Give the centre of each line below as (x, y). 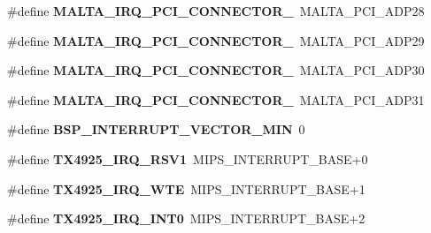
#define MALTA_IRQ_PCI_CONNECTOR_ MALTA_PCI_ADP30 (216, 70)
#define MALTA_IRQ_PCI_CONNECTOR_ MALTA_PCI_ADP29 (216, 40)
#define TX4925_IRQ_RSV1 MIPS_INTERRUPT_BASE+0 (188, 158)
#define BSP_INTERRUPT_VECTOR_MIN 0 (156, 129)
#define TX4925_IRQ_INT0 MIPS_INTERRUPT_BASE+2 (186, 218)
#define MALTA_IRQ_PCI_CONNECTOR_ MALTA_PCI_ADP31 (216, 99)
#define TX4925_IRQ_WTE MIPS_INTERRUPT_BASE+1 (186, 188)
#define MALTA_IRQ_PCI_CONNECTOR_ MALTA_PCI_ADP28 (216, 11)
